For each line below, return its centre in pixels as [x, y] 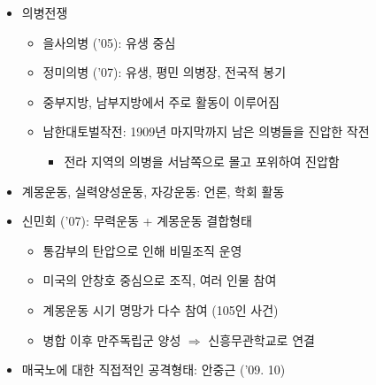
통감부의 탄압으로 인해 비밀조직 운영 [142, 250]
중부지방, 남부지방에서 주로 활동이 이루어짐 [161, 101]
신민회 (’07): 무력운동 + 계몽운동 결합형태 [137, 221]
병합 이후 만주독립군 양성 [112, 339]
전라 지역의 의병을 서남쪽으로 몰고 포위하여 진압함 [202, 161]
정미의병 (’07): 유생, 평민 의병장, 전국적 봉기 [165, 72]
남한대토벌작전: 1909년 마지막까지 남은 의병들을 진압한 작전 [206, 131]
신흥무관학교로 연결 [261, 339]
